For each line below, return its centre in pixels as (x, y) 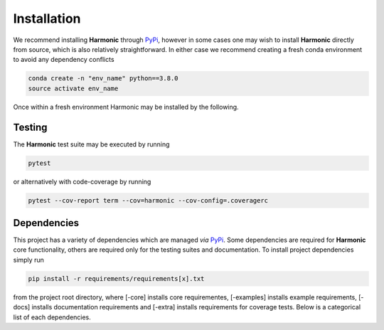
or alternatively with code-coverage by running (82, 181)
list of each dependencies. (52, 317)
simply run (28, 260)
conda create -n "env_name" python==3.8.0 (103, 79)
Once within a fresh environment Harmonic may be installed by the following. (126, 107)
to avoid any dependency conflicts (64, 60)
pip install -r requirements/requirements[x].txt (116, 278)
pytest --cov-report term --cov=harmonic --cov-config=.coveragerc (148, 200)
